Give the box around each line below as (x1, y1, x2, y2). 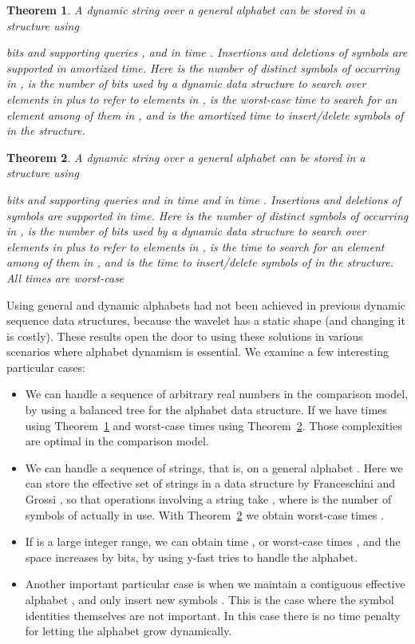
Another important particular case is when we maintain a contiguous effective (25, 575, 405, 592)
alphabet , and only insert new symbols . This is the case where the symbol (25, 591, 394, 607)
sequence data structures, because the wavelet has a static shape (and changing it (6, 312, 405, 329)
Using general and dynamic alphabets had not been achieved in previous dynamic (6, 296, 406, 313)
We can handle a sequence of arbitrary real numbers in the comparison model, (25, 385, 408, 402)
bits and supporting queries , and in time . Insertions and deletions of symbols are (6, 44, 408, 61)
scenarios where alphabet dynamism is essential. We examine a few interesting (6, 343, 389, 360)
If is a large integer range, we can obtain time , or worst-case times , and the (25, 533, 401, 550)
